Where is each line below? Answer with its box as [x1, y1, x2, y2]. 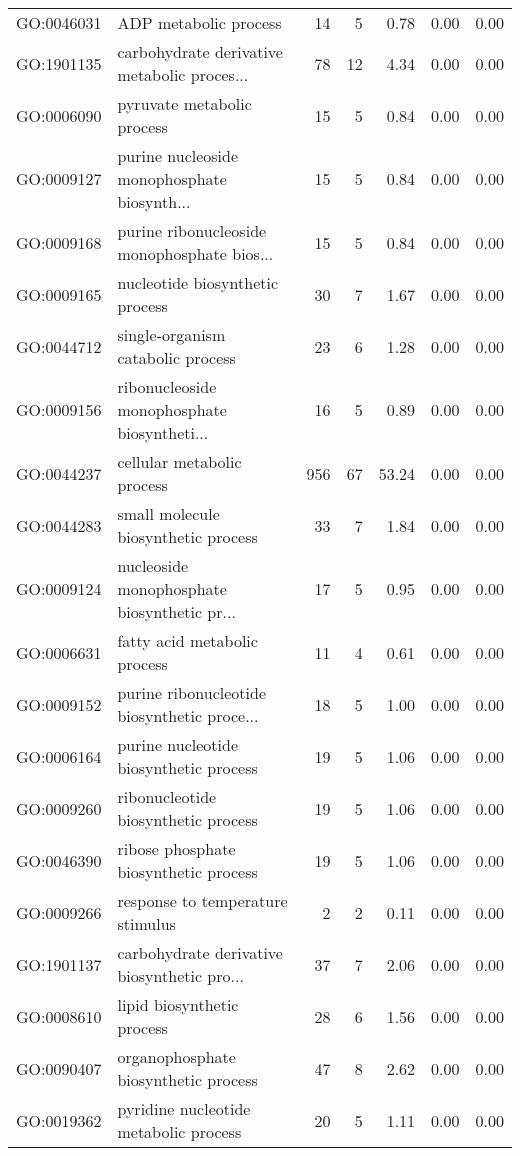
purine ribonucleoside [117, 219, 267, 242]
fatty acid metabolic [117, 629, 258, 652]
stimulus [117, 912, 176, 935]
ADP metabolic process [117, 11, 282, 34]
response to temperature [117, 889, 288, 912]
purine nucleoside [117, 144, 239, 167]
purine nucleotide [117, 733, 238, 756]
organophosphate [117, 1045, 236, 1068]
